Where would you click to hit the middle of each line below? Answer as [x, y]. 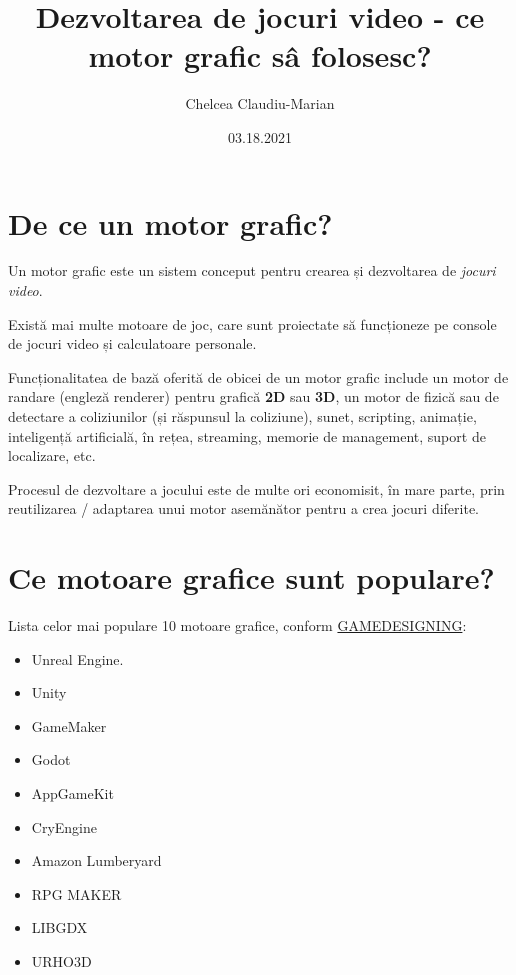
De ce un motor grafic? [170, 222]
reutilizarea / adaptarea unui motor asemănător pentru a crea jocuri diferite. [244, 508]
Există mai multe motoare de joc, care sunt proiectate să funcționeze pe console [252, 323]
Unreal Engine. [77, 658]
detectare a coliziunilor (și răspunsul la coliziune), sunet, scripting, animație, [242, 416]
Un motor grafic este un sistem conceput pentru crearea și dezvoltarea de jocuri [252, 270]
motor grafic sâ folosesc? [260, 55]
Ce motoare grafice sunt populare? [251, 577]
